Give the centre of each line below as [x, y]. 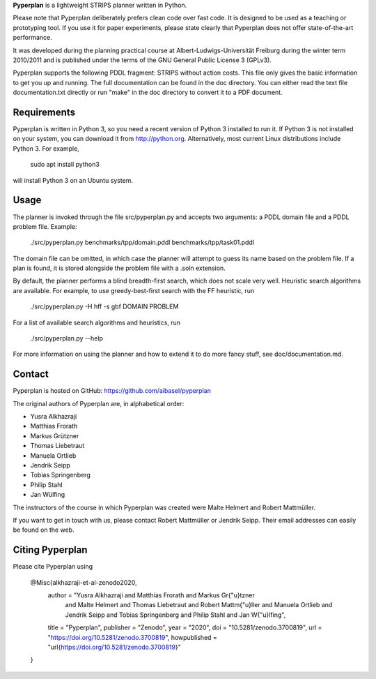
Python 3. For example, [46, 148]
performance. [32, 38]
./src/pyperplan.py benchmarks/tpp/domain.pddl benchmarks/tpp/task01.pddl [142, 242]
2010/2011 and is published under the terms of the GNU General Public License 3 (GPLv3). [142, 60]
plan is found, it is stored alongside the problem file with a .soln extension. [119, 268]
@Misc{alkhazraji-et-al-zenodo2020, [84, 582]
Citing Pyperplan [50, 550]
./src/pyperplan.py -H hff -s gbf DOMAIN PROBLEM [104, 306]
